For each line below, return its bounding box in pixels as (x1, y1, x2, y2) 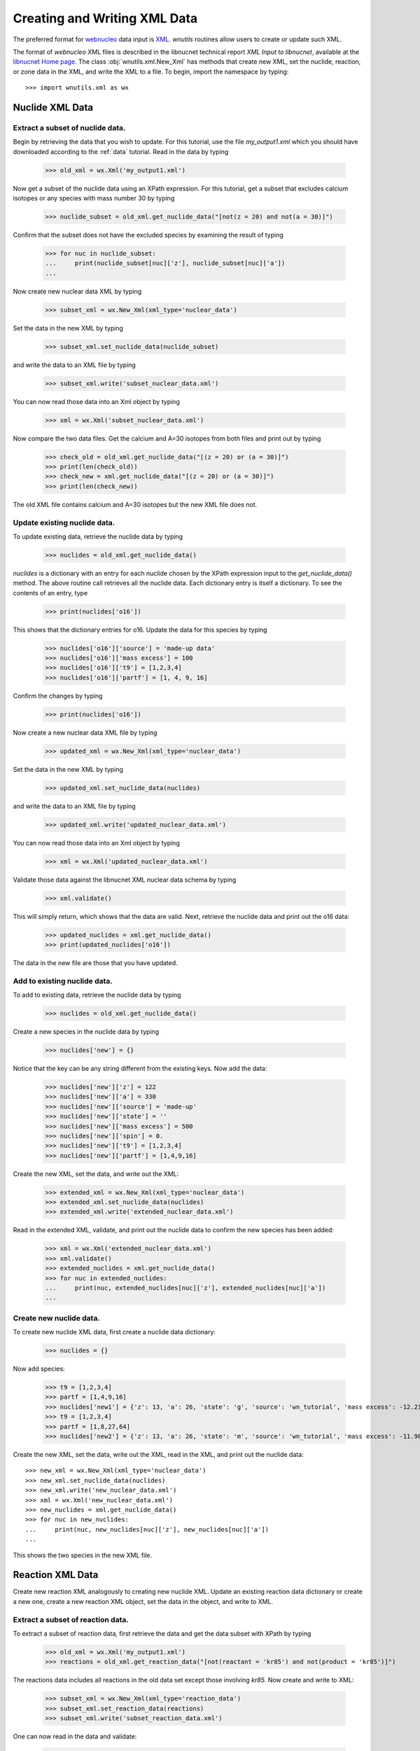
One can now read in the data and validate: (13, 1732, 137, 1740)
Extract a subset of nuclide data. (13, 123, 126, 132)
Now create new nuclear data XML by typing (13, 287, 142, 296)
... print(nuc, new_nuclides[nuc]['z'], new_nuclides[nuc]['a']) (25, 1525, 269, 1533)
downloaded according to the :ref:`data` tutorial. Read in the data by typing (13, 147, 229, 155)
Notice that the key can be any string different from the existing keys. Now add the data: (13, 1065, 267, 1072)
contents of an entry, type (13, 588, 88, 597)
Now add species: (13, 1364, 66, 1373)
